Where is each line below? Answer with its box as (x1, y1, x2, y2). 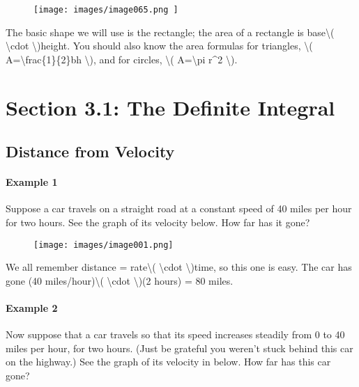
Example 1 (6, 175, 58, 189)
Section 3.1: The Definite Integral (6, 93, 335, 121)
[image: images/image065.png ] (33, 5, 178, 15)
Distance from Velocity (6, 141, 175, 162)
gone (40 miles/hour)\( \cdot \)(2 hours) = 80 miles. (6, 273, 234, 287)
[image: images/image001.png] (33, 239, 174, 250)
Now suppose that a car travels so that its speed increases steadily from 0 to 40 (6, 327, 345, 342)
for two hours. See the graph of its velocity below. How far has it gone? (6, 214, 310, 229)
